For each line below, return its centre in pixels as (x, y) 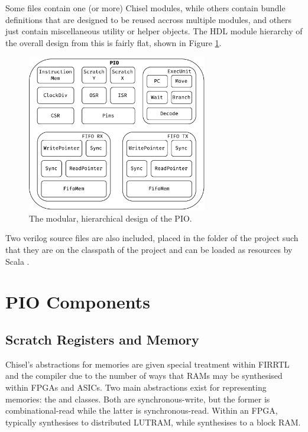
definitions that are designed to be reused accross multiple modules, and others (149, 19)
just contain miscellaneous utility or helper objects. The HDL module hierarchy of (154, 31)
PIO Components (78, 302)
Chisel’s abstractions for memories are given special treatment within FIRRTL (147, 364)
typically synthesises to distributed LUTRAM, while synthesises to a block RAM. (153, 422)
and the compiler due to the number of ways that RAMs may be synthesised (144, 376)
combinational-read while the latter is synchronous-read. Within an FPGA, (142, 410)
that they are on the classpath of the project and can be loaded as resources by (149, 249)
